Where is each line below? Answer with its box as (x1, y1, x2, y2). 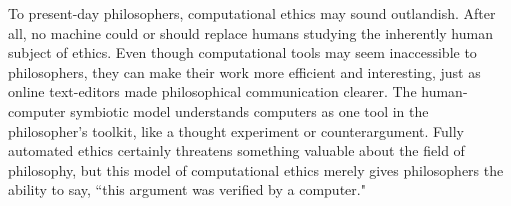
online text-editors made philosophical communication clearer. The (8, 81, 417, 102)
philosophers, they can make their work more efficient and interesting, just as (8, 61, 481, 82)
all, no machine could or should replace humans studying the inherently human (8, 22, 493, 43)
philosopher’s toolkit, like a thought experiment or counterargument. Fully (8, 120, 464, 141)
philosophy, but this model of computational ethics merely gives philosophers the (8, 159, 504, 180)
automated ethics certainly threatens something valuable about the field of (8, 140, 465, 161)
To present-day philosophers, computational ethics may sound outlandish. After (8, 3, 496, 23)
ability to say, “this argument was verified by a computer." (8, 179, 366, 200)
